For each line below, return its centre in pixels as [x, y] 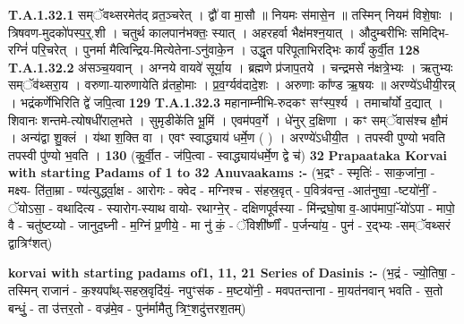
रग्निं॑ [18, 50]
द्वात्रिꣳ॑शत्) [30, 242]
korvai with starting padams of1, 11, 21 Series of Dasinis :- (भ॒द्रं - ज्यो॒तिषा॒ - [232, 273]
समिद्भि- [430, 32]
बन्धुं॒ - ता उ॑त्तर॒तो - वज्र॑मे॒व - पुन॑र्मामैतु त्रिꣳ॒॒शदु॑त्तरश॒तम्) [127, 307]
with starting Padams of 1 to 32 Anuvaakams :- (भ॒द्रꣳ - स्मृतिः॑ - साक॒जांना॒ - [222, 172]
